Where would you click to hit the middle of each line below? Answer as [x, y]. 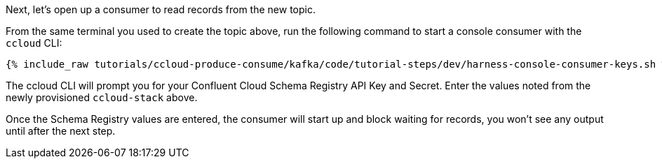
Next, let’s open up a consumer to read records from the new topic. [161, 9]
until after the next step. [61, 131]
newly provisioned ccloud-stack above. [102, 97]
